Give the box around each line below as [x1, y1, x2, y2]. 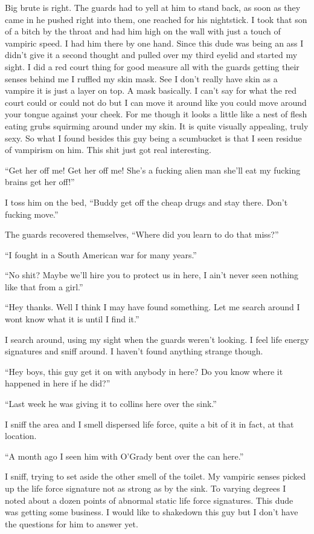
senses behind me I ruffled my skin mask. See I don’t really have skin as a [5, 72, 278, 85]
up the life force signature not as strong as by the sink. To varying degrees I [5, 482, 286, 494]
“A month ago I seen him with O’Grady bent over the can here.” [5, 449, 244, 462]
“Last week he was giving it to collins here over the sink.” [5, 397, 217, 410]
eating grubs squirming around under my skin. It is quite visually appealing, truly [5, 119, 309, 132]
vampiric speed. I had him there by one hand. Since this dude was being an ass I [5, 36, 304, 49]
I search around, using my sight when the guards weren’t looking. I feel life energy [5, 333, 309, 345]
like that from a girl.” [5, 280, 83, 293]
